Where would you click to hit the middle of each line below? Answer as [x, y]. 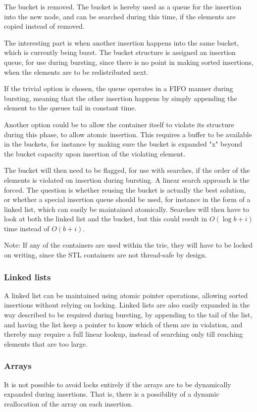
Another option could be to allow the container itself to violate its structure [119, 124]
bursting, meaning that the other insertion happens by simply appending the [121, 98]
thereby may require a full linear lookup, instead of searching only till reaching [123, 334]
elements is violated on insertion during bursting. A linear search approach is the [127, 180]
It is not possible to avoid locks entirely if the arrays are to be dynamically [118, 384]
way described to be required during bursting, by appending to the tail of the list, [128, 315]
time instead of [27, 228]
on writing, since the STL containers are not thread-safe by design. [105, 255]
